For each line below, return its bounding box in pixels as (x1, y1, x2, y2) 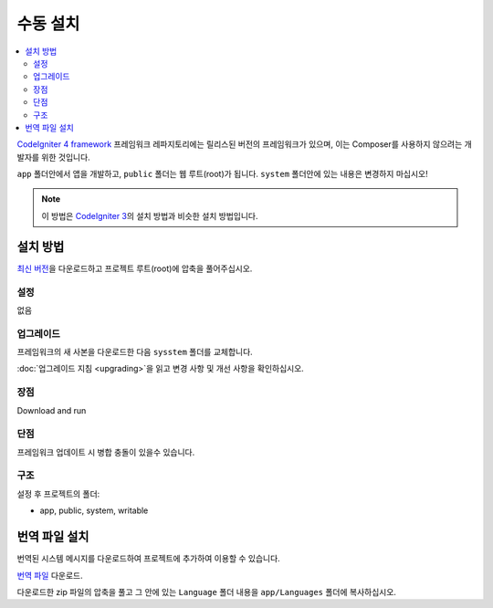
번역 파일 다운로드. (16, 570, 83, 581)
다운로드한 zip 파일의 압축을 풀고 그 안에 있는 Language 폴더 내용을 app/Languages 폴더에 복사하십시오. (16, 586, 397, 597)
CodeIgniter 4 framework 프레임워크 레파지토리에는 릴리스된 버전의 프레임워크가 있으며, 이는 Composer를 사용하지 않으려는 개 (16, 139, 472, 150)
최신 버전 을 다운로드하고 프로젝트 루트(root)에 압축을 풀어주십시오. (16, 263, 253, 274)
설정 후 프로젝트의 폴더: (16, 488, 100, 499)
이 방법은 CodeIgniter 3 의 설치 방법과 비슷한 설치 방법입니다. (41, 210, 259, 221)
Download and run (16, 404, 87, 415)
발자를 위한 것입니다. (16, 152, 90, 162)
